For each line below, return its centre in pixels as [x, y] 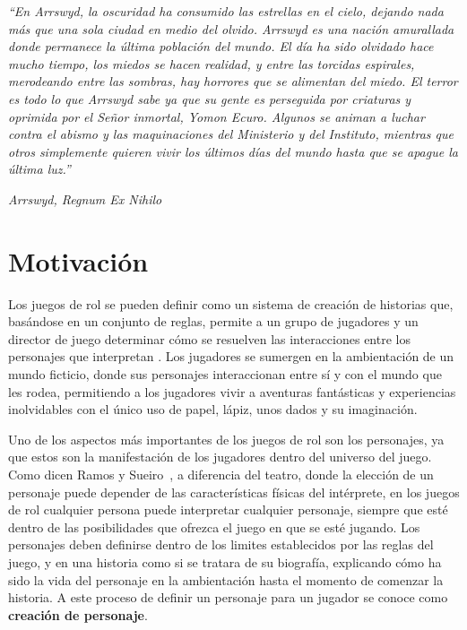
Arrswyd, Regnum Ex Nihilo [85, 198]
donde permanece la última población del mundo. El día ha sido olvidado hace [221, 46]
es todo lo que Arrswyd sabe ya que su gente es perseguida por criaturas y [210, 98]
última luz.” [39, 169]
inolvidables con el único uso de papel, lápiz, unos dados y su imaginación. [213, 409]
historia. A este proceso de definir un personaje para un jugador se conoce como [228, 597]
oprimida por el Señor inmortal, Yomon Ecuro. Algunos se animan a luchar [216, 116]
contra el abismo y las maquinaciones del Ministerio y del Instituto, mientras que [231, 134]
